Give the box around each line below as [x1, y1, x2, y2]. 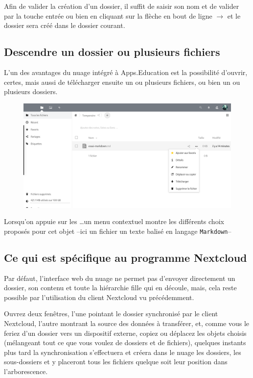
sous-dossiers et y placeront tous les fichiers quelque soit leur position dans [4, 356, 228, 367]
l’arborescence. [4, 366, 48, 376]
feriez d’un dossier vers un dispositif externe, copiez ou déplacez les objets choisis [4, 328, 247, 338]
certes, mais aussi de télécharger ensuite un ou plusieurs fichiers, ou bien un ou [4, 76, 240, 87]
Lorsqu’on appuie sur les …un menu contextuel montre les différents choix [4, 216, 224, 227]
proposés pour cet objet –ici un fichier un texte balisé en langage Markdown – [4, 226, 231, 236]
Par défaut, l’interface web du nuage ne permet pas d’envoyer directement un [4, 273, 235, 283]
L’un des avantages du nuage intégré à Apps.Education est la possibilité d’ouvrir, [4, 67, 248, 77]
